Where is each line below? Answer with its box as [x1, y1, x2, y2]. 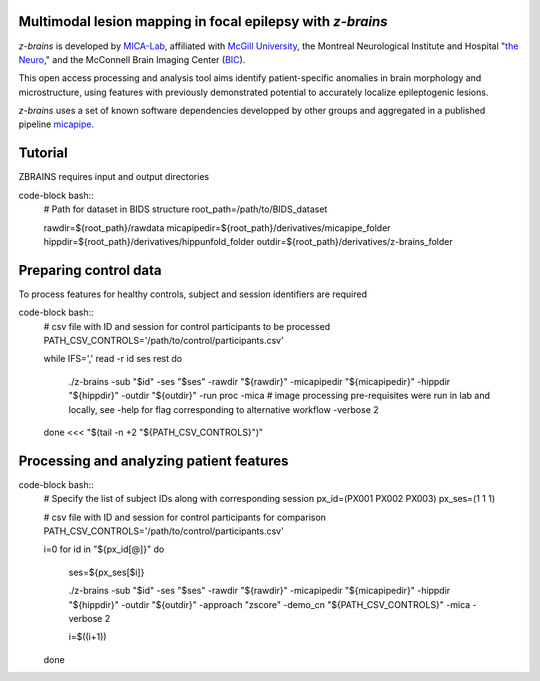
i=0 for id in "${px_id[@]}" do [43, 543, 165, 555]
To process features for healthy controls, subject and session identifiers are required [18, 288, 367, 300]
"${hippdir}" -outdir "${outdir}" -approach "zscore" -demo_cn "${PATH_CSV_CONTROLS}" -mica [68, 598, 471, 610]
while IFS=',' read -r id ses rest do [43, 353, 183, 365]
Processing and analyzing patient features [18, 452, 289, 469]
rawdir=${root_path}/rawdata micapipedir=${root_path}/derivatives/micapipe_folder [43, 221, 391, 234]
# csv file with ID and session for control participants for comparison [43, 511, 327, 523]
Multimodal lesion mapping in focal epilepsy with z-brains [18, 13, 389, 30]
